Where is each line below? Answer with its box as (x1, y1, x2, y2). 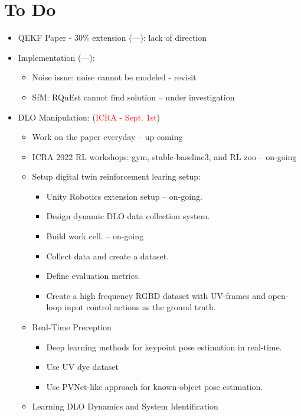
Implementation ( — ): (18, 51, 95, 63)
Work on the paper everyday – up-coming (32, 131, 183, 143)
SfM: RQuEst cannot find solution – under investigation (32, 90, 235, 103)
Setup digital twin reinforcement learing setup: (32, 170, 201, 183)
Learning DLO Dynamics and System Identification (32, 400, 218, 412)
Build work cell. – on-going (46, 230, 144, 242)
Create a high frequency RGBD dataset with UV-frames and (46, 289, 266, 301)
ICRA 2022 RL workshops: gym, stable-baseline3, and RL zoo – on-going (32, 150, 297, 162)
